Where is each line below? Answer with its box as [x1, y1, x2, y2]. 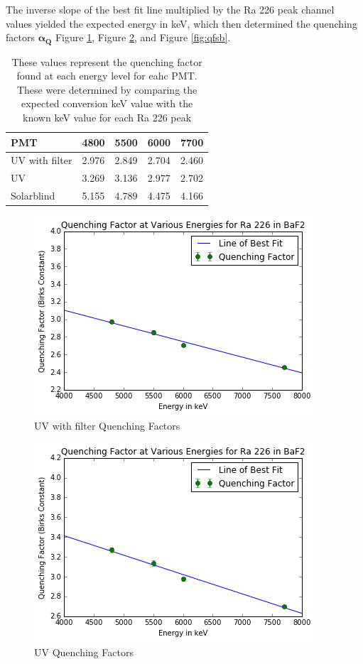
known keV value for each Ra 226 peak [23, 110, 192, 125]
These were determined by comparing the [16, 82, 197, 97]
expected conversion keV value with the [21, 96, 193, 111]
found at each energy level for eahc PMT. [16, 68, 197, 83]
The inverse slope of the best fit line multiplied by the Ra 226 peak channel [6, 2, 335, 16]
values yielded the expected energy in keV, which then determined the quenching [6, 16, 357, 31]
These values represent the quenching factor [11, 54, 202, 69]
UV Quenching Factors [34, 645, 134, 660]
